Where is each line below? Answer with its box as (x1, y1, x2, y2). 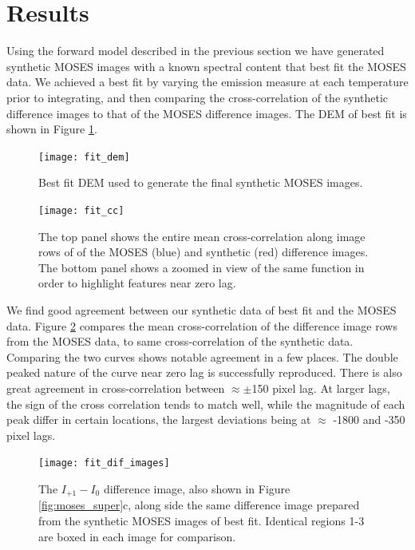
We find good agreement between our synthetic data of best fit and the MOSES (6, 301, 397, 318)
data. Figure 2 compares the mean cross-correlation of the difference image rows (6, 317, 397, 334)
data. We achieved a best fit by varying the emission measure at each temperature (6, 73, 409, 90)
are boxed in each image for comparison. (38, 528, 236, 544)
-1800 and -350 (333, 411, 405, 428)
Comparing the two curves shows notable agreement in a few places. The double (6, 348, 398, 365)
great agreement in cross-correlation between (6, 379, 225, 396)
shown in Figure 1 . (6, 121, 97, 137)
